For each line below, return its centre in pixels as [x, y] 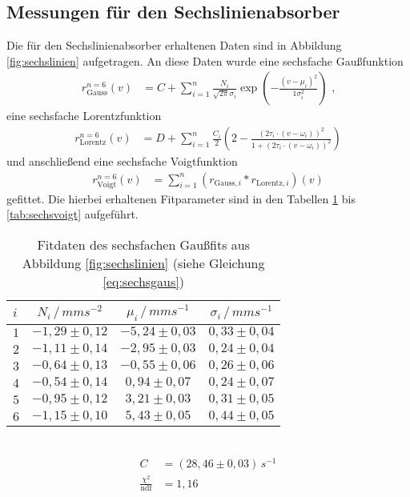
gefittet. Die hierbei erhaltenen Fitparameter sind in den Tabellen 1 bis [181, 198]
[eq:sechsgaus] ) [143, 282]
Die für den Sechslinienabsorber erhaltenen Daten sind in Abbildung [174, 45]
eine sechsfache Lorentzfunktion [84, 116]
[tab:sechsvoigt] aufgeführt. [72, 214]
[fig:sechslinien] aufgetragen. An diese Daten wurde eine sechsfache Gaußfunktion [205, 60]
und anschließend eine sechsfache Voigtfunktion [122, 161]
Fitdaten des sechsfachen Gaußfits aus [144, 245]
